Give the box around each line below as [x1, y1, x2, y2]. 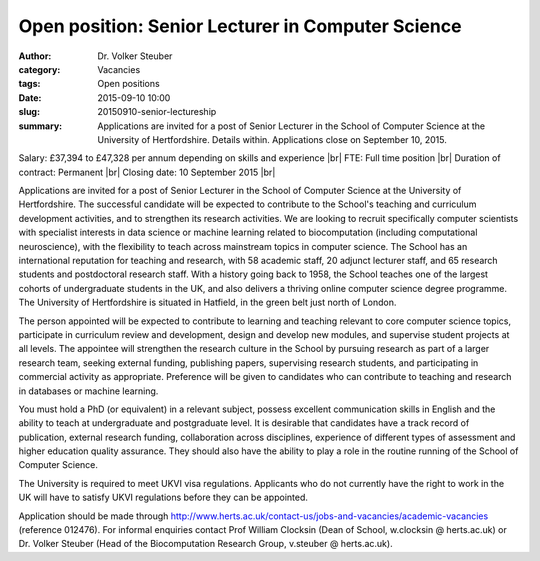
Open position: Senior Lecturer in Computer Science [18, 15, 462, 37]
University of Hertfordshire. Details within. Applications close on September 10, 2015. [97, 133, 447, 145]
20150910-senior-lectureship [97, 106, 217, 118]
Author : [18, 50, 52, 62]
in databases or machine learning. [18, 385, 159, 397]
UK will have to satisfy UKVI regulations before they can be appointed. [18, 491, 309, 504]
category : [18, 63, 61, 75]
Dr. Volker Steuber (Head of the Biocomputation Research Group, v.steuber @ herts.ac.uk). [18, 538, 394, 550]
